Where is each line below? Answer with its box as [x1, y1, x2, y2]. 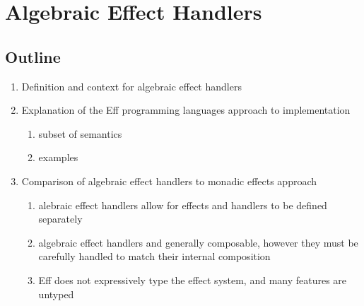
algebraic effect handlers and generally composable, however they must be [38, 235, 358, 249]
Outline [5, 45, 61, 67]
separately [38, 211, 83, 226]
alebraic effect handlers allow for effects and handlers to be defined [38, 197, 327, 212]
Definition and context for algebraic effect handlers [21, 78, 242, 93]
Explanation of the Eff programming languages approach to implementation [21, 102, 351, 117]
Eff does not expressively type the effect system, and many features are [38, 272, 347, 287]
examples [38, 150, 78, 165]
